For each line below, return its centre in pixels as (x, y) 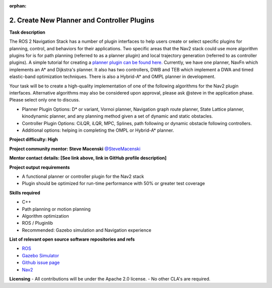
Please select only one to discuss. (45, 100)
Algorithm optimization (45, 216)
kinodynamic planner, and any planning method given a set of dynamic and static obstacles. (117, 116)
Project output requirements (40, 167)
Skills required (25, 193)
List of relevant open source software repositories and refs (72, 239)
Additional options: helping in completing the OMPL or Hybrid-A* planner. (98, 130)
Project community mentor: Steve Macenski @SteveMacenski (75, 149)
